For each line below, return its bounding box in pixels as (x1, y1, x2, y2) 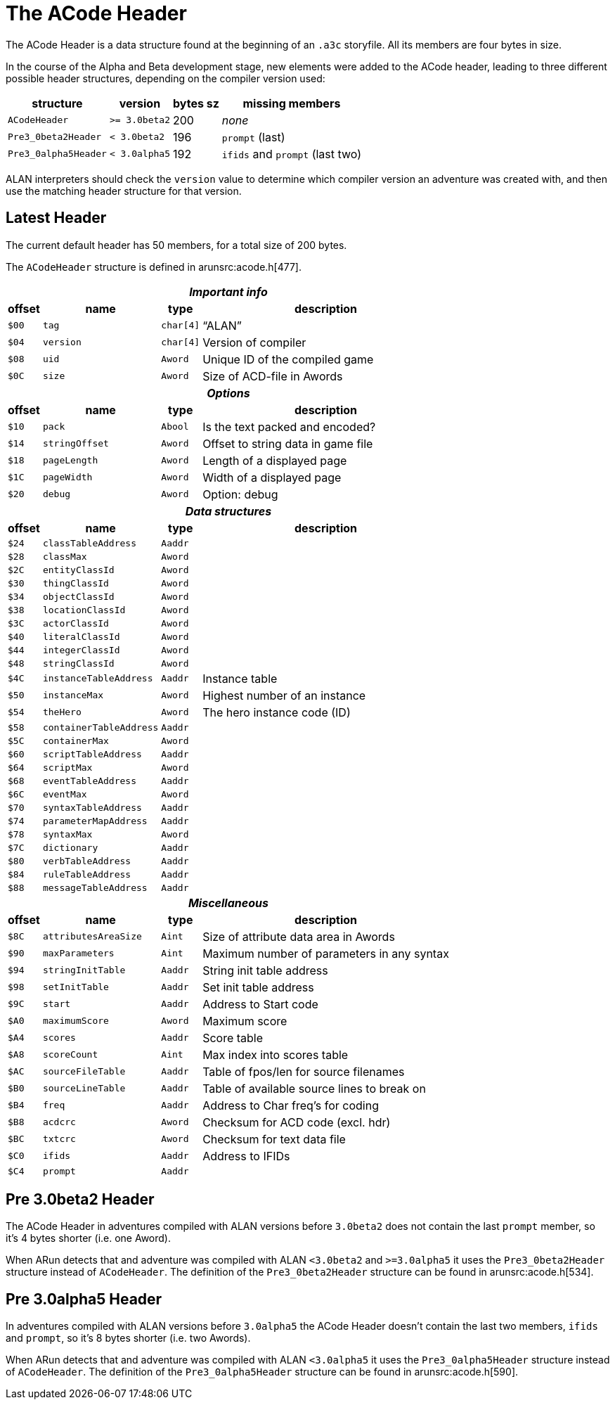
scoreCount (42, 1049, 98, 1060)
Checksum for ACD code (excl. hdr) (202, 1115, 391, 1129)
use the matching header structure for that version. (6, 184, 242, 197)
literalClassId (42, 631, 120, 642)
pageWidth (42, 472, 93, 483)
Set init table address (202, 980, 314, 994)
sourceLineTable (42, 1083, 126, 1094)
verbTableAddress (42, 855, 131, 866)
